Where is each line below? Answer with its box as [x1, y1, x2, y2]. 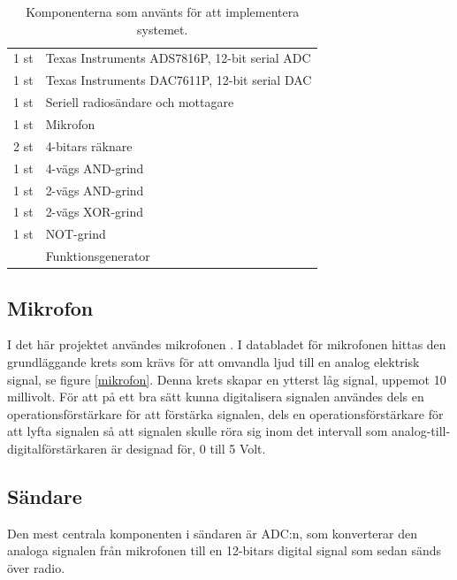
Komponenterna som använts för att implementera [26, 3, 300, 20]
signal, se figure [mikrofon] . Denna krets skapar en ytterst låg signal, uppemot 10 [7, 370, 446, 388]
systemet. [137, 19, 188, 38]
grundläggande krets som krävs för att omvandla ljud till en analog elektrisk [7, 352, 420, 370]
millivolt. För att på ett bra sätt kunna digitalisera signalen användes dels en [7, 387, 424, 406]
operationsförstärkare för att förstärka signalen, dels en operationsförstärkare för [7, 404, 444, 423]
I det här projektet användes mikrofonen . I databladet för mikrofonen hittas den [7, 335, 446, 354]
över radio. [7, 558, 65, 576]
